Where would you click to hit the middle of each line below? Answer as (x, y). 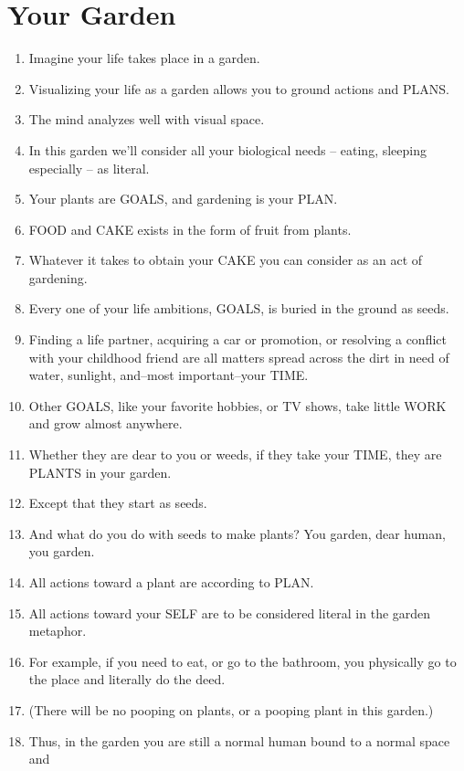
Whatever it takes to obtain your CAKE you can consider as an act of (226, 260)
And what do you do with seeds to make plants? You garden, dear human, (237, 533)
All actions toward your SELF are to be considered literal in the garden (230, 613)
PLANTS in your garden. (100, 472)
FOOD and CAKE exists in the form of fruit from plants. (190, 229)
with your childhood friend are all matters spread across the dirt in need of (239, 357)
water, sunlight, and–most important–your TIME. (169, 375)
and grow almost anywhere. (105, 423)
